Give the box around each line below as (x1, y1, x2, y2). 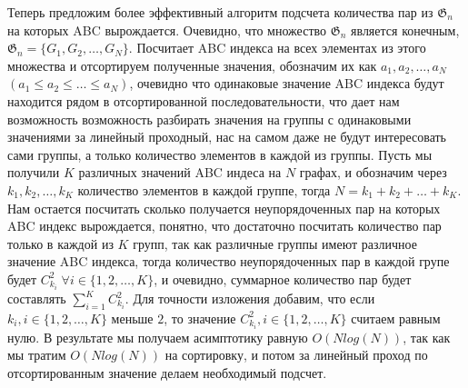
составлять (7, 289, 66, 307)
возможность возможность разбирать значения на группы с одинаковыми (7, 109, 412, 128)
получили (7, 163, 60, 182)
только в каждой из (7, 234, 114, 253)
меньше (111, 308, 154, 327)
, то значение (164, 308, 236, 327)
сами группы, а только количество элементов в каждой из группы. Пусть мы (7, 144, 433, 164)
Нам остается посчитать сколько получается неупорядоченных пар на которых (7, 198, 441, 217)
